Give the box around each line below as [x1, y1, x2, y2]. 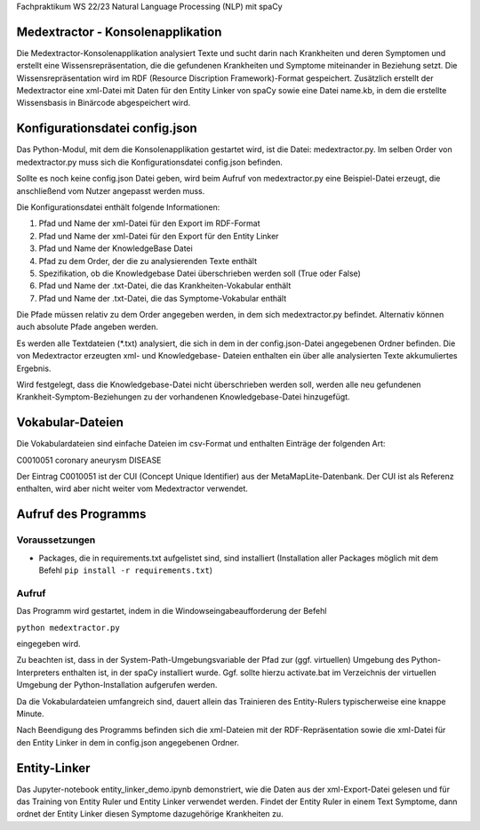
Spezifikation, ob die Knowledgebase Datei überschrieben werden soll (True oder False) [38, 268, 362, 278]
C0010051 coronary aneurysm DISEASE [16, 455, 162, 465]
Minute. [16, 708, 44, 719]
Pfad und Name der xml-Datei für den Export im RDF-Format [38, 218, 261, 229]
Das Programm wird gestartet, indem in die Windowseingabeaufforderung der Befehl [16, 606, 327, 616]
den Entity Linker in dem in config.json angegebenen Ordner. [16, 737, 240, 747]
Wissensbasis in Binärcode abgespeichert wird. [16, 98, 191, 109]
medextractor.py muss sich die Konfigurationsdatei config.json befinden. [16, 157, 284, 167]
